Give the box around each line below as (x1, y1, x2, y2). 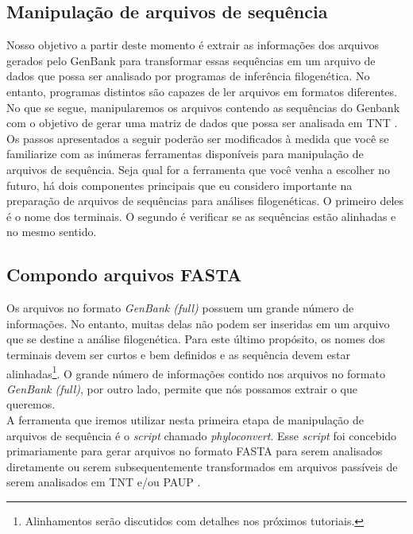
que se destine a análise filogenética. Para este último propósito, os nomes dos (6, 331, 385, 347)
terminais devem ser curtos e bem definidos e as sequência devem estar (6, 346, 351, 362)
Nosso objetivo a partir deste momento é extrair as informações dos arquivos (6, 37, 379, 53)
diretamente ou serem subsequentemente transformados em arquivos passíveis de (6, 458, 398, 474)
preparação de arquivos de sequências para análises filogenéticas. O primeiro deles (6, 192, 404, 209)
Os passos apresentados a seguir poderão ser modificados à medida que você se (6, 130, 389, 146)
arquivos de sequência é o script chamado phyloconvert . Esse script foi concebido (6, 427, 397, 443)
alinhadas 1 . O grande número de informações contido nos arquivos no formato (6, 362, 385, 381)
